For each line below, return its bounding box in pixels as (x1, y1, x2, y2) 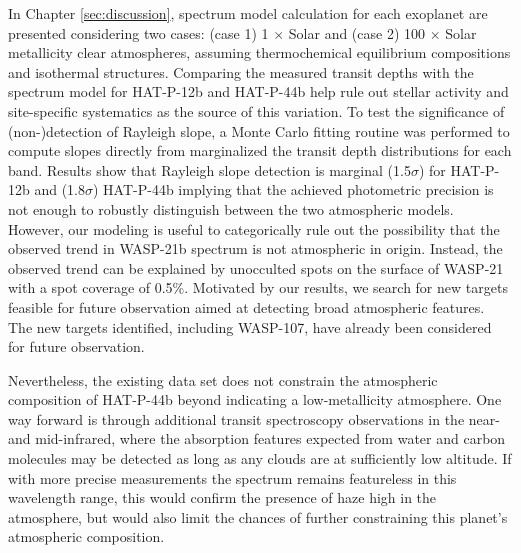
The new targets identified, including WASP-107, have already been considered (8, 316, 492, 337)
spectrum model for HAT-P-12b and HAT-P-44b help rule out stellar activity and (8, 81, 509, 102)
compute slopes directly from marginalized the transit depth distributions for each (8, 140, 512, 161)
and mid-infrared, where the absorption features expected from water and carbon (8, 428, 506, 449)
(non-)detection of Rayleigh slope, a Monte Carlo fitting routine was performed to (8, 120, 510, 141)
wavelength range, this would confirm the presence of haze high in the (8, 487, 437, 508)
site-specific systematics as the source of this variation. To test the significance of (8, 100, 505, 121)
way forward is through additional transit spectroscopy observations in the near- (8, 408, 500, 429)
